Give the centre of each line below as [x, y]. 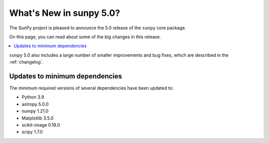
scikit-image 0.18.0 [41, 125]
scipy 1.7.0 [32, 132]
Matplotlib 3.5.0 [38, 118]
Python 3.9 [33, 97]
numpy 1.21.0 [35, 111]
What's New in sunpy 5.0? [65, 13]
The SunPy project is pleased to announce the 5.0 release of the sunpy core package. [98, 28]
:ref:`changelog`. [26, 62]
